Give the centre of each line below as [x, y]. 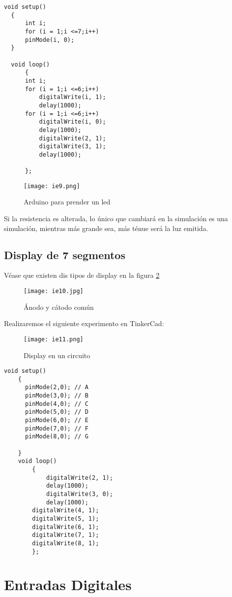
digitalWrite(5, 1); [66, 518]
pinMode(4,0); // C [57, 404]
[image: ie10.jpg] [54, 291]
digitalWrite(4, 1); [66, 511]
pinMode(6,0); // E [57, 420]
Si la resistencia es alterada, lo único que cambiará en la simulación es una [116, 218]
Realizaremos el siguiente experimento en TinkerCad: [84, 323]
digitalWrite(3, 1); [72, 147]
